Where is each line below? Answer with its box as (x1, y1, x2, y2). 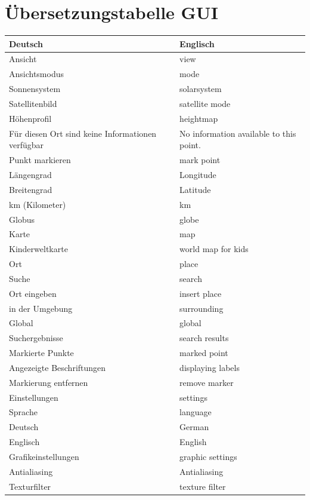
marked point (179, 346, 228, 359)
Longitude (179, 168, 216, 180)
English (179, 435, 207, 448)
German (179, 421, 209, 433)
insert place (179, 287, 222, 299)
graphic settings (179, 450, 237, 462)
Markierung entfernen (9, 376, 88, 388)
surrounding (179, 302, 224, 314)
